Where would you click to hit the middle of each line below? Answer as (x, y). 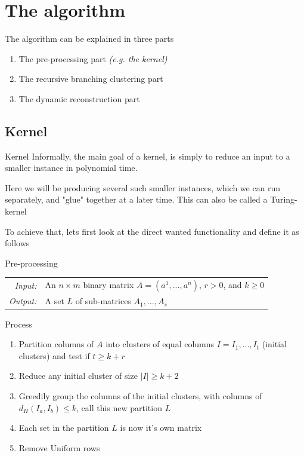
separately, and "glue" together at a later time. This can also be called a (136, 199)
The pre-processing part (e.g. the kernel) (93, 58)
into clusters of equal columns (160, 344)
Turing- (284, 199)
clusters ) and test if (54, 355)
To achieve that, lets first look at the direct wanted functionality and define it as (152, 231)
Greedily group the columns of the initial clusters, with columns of (140, 395)
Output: (23, 301)
